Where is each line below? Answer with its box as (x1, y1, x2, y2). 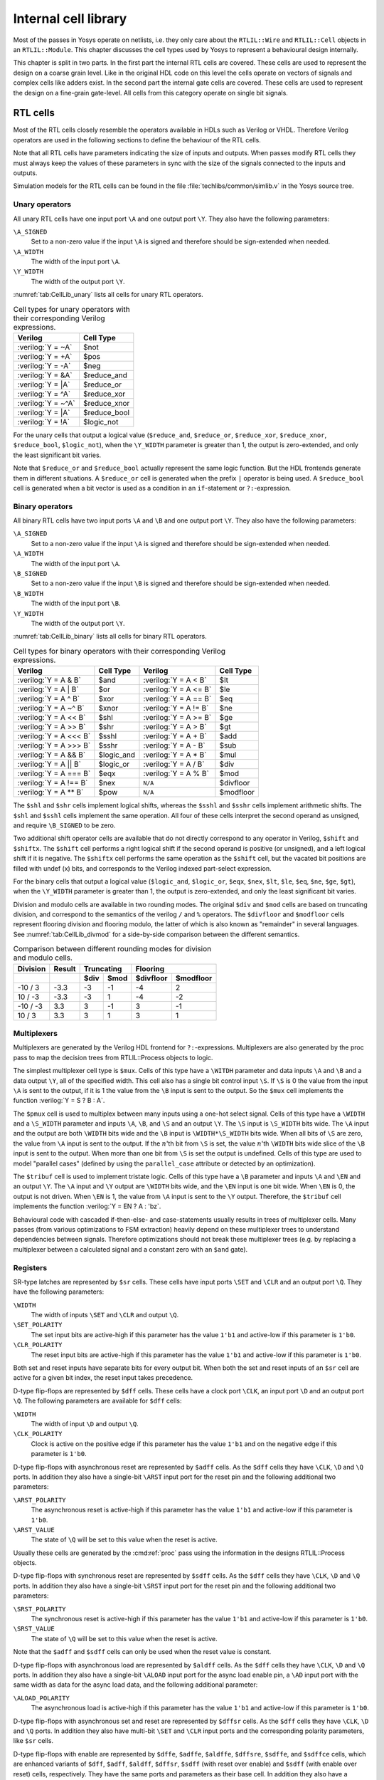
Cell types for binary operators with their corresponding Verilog (13, 646, 225, 656)
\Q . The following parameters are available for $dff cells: (13, 1396, 182, 1405)
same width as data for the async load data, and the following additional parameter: (13, 1680, 258, 1689)
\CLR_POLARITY (13, 1341, 63, 1349)
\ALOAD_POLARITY (13, 1694, 70, 1702)
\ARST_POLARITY (13, 1496, 67, 1504)
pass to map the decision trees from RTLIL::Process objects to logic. (13, 1053, 213, 1062)
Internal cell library (13, 11, 127, 26)
